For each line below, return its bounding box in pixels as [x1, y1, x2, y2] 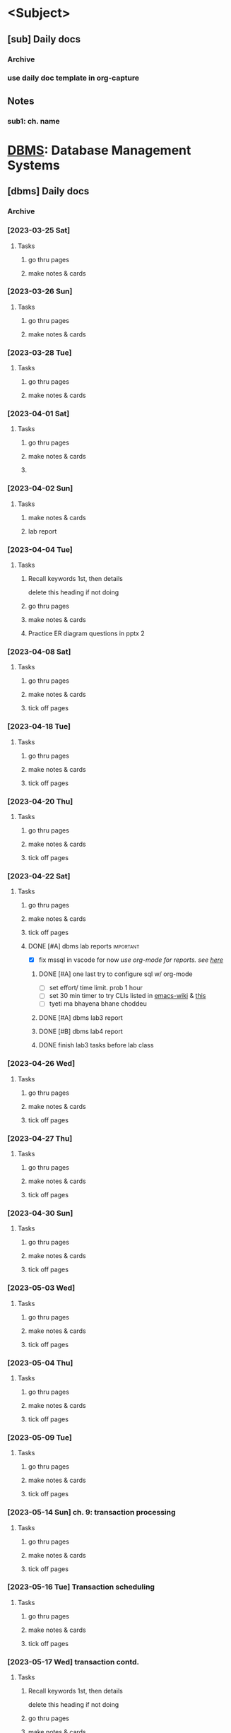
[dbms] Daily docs [7, 185, 90, 197]
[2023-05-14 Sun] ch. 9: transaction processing [7, 1508, 176, 1517]
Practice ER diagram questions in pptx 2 [28, 629, 145, 638]
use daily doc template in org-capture [7, 73, 140, 83]
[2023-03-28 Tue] [7, 348, 72, 358]
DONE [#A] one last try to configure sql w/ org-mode [38, 970, 193, 978]
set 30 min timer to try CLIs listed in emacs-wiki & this [49, 992, 206, 1000]
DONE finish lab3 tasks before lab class [38, 1041, 154, 1050]
